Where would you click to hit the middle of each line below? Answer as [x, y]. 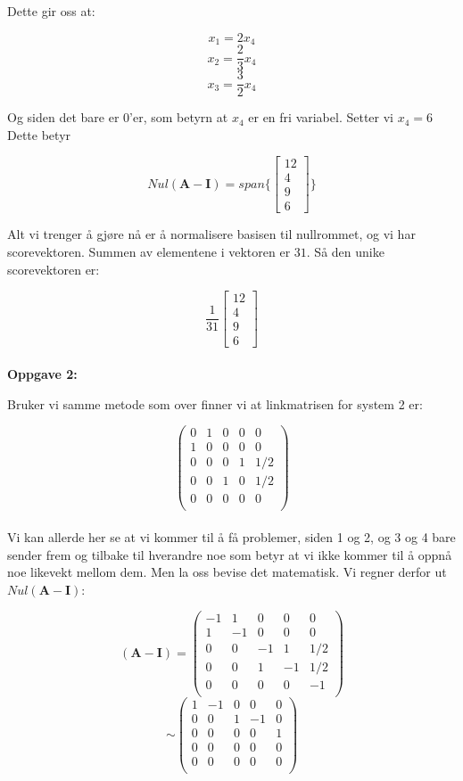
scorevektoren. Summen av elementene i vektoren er [149, 252]
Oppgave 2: [42, 373]
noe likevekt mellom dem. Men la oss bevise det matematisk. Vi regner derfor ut [227, 572]
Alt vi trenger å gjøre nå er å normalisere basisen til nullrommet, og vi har [211, 234]
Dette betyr [39, 134]
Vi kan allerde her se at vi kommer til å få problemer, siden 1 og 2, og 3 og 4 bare [231, 537]
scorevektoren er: [54, 269]
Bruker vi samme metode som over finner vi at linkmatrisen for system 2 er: [215, 403]
